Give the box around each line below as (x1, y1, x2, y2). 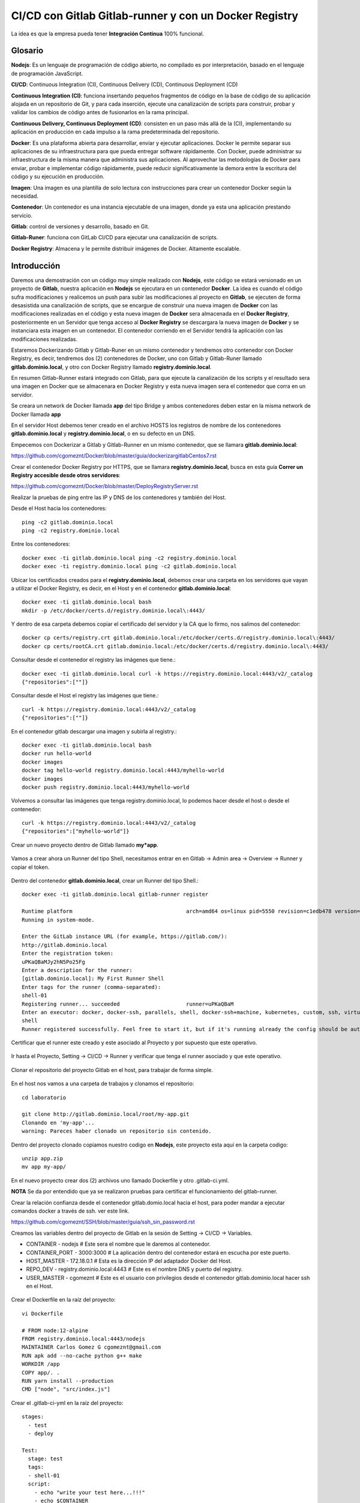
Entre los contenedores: (11, 540, 70, 548)
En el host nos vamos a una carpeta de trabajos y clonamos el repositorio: (11, 1080, 194, 1088)
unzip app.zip (22, 1155, 63, 1162)
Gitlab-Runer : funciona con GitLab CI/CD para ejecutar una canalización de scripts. (11, 234, 218, 241)
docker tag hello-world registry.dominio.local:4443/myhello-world (22, 767, 224, 774)
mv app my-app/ (22, 1163, 67, 1171)
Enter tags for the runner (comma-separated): (22, 984, 161, 990)
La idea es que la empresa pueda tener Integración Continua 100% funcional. (11, 30, 204, 37)
